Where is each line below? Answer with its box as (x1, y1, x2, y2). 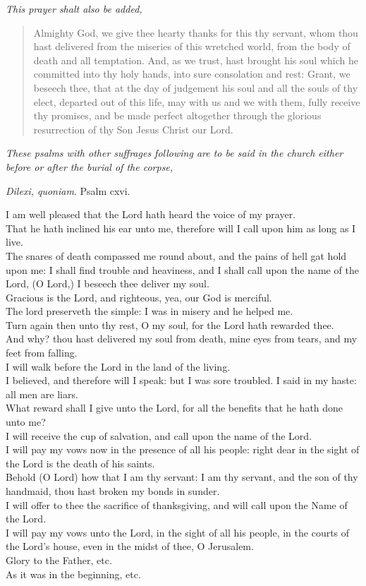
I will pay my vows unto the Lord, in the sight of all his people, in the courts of (6, 525, 350, 539)
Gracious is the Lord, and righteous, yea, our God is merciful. (6, 289, 272, 304)
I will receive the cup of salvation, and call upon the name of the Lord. (6, 428, 312, 443)
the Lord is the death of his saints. (6, 455, 155, 470)
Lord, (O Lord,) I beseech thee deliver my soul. (6, 276, 209, 291)
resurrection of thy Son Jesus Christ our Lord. (33, 121, 233, 136)
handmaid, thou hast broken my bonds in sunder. (6, 484, 220, 498)
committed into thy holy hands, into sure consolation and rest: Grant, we (33, 66, 350, 81)
